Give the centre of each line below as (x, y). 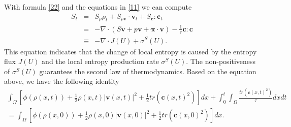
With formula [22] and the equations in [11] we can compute (98, 7)
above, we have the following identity (62, 81)
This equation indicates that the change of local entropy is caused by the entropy (131, 51)
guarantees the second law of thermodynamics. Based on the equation (148, 71)
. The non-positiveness (221, 61)
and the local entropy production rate (100, 61)
